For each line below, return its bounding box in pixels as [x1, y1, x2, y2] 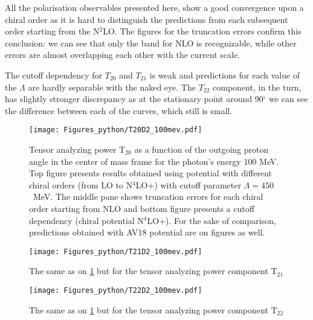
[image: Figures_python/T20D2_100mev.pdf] [29, 126, 202, 135]
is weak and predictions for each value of [149, 68, 300, 81]
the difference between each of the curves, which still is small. [5, 104, 233, 117]
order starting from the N [5, 25, 100, 37]
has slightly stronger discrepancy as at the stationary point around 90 [5, 92, 263, 105]
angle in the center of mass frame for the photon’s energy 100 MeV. [29, 155, 279, 167]
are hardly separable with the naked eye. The [28, 80, 196, 93]
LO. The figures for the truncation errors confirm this [103, 25, 302, 37]
